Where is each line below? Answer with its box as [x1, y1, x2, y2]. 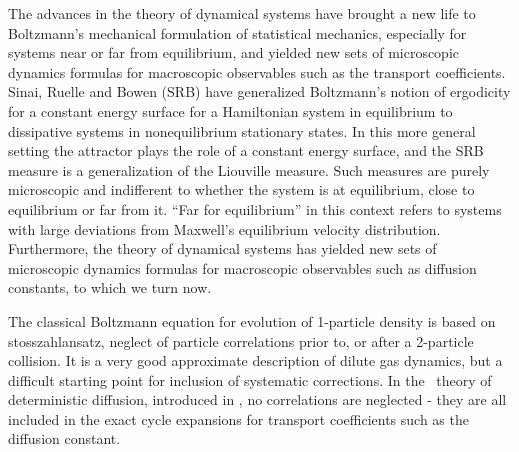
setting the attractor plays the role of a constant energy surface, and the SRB [8, 140, 484, 161]
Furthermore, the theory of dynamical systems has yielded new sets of [8, 238, 437, 259]
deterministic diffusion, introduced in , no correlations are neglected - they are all [8, 389, 507, 410]
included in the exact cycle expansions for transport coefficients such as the [8, 408, 469, 429]
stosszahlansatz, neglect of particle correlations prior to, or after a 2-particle [8, 330, 474, 351]
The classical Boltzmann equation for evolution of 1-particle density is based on [8, 310, 496, 331]
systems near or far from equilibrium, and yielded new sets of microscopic [8, 42, 460, 63]
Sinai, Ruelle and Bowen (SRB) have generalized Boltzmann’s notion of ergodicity [8, 81, 511, 102]
